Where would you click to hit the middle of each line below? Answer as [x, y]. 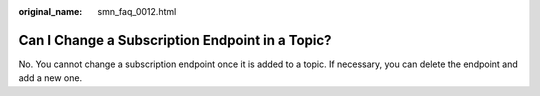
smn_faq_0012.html [137, 11]
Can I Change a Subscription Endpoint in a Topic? [175, 40]
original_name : [50, 11]
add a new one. [50, 78]
